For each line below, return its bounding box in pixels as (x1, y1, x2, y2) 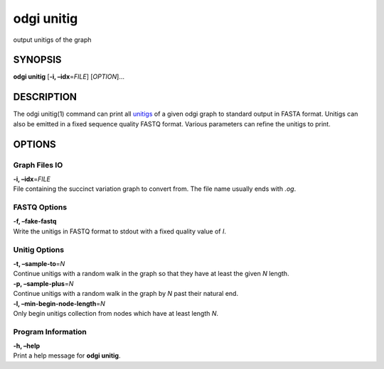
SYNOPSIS (13, 54, 62, 66)
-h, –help (13, 341, 41, 351)
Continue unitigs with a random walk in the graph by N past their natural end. (13, 290, 238, 298)
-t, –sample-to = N (13, 259, 65, 268)
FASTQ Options (13, 202, 68, 212)
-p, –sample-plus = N (13, 279, 74, 287)
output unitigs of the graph (13, 35, 92, 44)
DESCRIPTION (13, 91, 78, 103)
